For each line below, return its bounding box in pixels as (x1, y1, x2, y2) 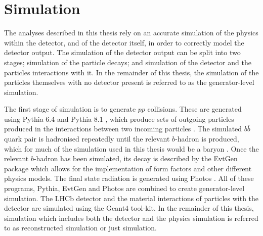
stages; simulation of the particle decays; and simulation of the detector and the (4, 57, 251, 67)
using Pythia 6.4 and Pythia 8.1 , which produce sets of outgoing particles (4, 113, 234, 124)
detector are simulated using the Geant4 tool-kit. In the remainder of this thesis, (4, 203, 254, 213)
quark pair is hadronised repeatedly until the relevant (4, 133, 170, 144)
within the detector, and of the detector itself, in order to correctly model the (4, 37, 244, 48)
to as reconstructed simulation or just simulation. (4, 222, 157, 233)
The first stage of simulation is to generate (4, 104, 136, 114)
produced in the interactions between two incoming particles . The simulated (4, 123, 242, 134)
